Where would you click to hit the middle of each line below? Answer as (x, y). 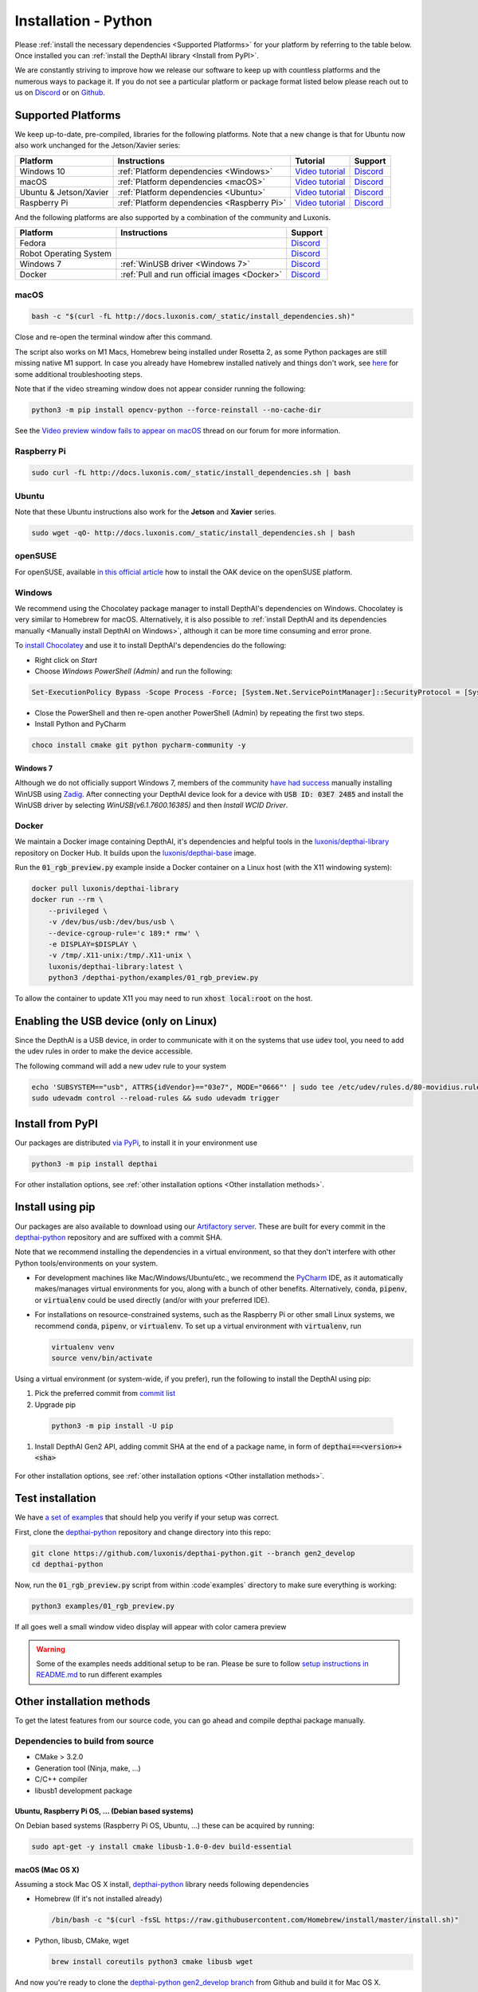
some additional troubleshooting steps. (78, 374)
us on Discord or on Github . (60, 92)
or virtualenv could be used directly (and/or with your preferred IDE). (152, 1300)
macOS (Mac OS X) (47, 1869)
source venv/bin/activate (102, 1358)
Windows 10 (42, 171)
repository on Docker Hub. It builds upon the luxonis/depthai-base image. (135, 853)
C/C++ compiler (61, 1779)
